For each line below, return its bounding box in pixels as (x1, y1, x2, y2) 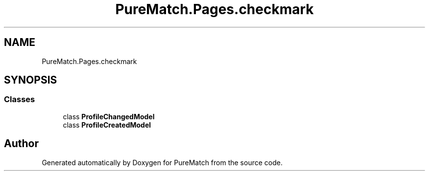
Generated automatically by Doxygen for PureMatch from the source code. (42, 158, 283, 167)
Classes (4, 94, 35, 105)
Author (4, 137, 39, 150)
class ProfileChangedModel (63, 112, 155, 121)
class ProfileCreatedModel (63, 120, 151, 129)
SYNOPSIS (4, 74, 57, 87)
